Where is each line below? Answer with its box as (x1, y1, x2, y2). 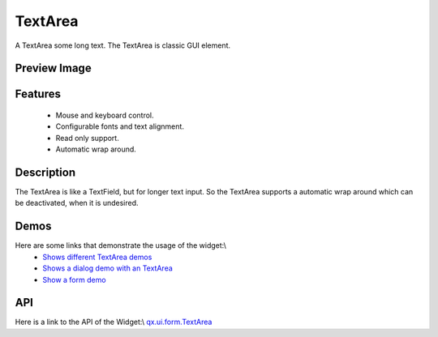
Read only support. (55, 133, 119, 143)
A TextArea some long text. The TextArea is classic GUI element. (15, 41, 231, 50)
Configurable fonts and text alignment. (55, 122, 184, 131)
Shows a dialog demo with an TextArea (42, 263, 174, 273)
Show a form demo (42, 275, 106, 284)
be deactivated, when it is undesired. (15, 198, 139, 208)
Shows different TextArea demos (42, 252, 152, 262)
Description (15, 165, 76, 179)
